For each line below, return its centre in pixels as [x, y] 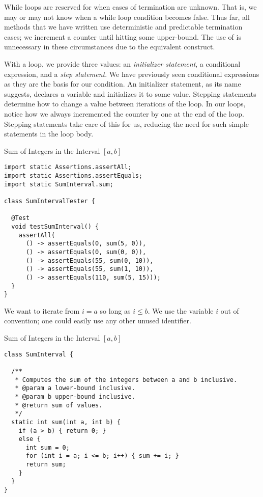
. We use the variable [181, 310]
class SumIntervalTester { [50, 201]
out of [230, 310]
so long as [115, 310]
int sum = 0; [48, 447]
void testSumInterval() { [55, 226]
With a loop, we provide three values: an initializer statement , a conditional [122, 63]
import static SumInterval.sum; [59, 184]
